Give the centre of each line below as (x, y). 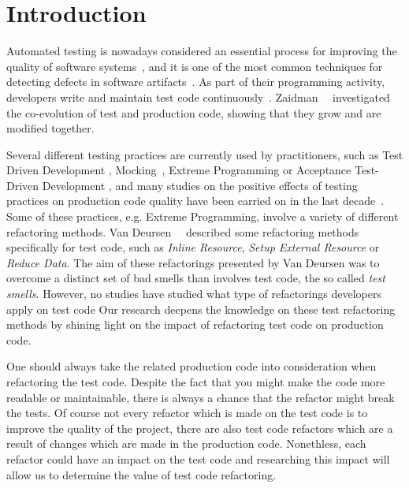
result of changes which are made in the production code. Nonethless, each (186, 443)
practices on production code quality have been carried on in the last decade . (195, 201)
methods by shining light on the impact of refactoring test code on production (195, 324)
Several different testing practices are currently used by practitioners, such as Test (205, 154)
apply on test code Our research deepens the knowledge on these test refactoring (201, 309)
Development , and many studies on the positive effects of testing (200, 185)
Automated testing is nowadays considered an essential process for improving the (202, 51)
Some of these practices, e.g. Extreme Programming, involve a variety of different (203, 216)
